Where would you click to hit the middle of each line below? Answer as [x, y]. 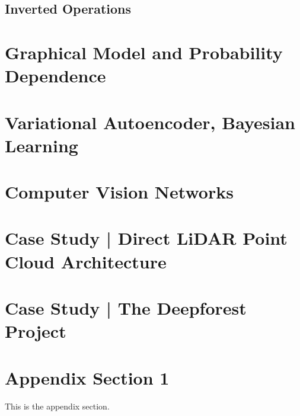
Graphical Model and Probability [144, 52]
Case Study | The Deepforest [126, 308]
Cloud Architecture [86, 261]
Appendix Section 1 [87, 377]
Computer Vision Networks [119, 192]
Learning [42, 145]
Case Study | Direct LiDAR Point [146, 238]
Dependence [55, 76]
